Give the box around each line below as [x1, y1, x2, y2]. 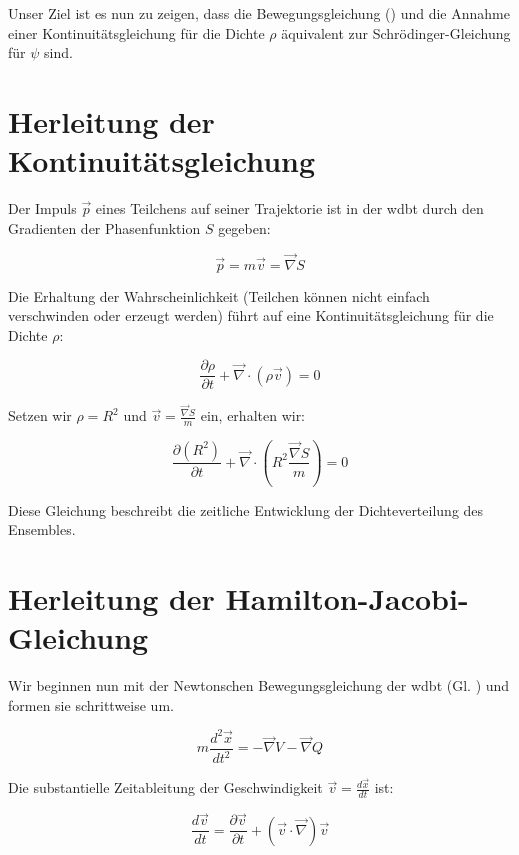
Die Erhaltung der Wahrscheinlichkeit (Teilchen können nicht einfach [8, 285, 430, 306]
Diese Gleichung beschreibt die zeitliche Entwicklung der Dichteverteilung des [8, 499, 484, 520]
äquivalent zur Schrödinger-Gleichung [281, 22, 511, 43]
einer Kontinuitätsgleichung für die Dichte [8, 22, 265, 43]
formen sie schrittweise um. [8, 694, 174, 715]
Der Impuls [8, 198, 77, 219]
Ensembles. [8, 519, 76, 540]
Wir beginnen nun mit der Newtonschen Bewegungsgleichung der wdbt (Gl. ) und [8, 675, 510, 696]
